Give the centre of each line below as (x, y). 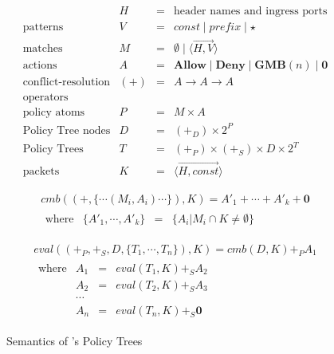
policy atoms (54, 113)
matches (43, 49)
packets (41, 171)
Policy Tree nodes (67, 130)
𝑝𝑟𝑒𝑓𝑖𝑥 (225, 28)
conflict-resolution (67, 83)
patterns (43, 28)
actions (40, 66)
